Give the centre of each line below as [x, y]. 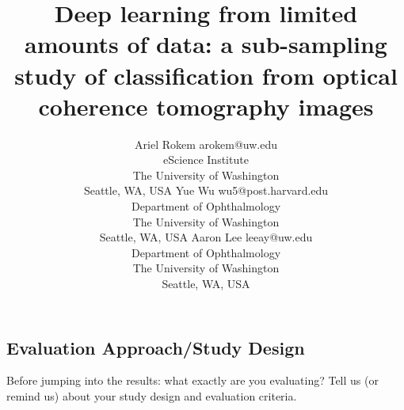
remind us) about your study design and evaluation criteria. [152, 396]
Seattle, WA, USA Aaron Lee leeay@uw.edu [206, 237]
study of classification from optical [206, 75]
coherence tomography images [206, 106]
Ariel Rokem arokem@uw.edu [206, 144]
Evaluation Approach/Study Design [156, 347]
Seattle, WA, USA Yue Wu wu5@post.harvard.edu [206, 190]
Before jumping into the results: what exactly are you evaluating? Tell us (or [192, 380]
